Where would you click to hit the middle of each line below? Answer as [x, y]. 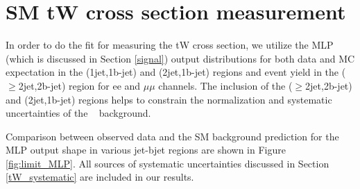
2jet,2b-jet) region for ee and [79, 85]
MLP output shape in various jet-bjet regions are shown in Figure [146, 150]
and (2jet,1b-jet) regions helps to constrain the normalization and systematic [169, 99]
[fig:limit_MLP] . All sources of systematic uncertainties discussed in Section [168, 163]
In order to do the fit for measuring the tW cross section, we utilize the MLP [170, 45]
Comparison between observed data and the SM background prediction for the [172, 136]
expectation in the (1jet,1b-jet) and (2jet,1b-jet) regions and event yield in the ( [176, 72]
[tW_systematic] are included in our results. [100, 177]
